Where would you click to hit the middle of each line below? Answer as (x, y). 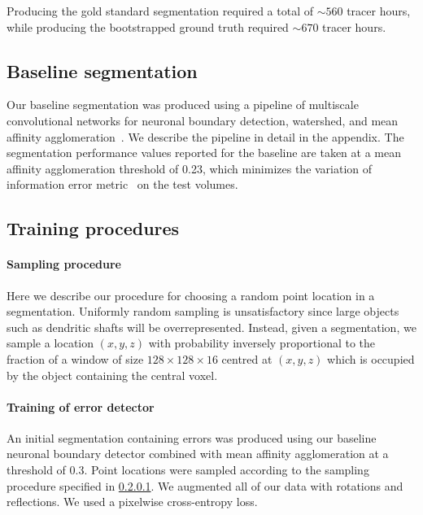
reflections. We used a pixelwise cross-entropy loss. (132, 502)
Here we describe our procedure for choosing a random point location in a (191, 295)
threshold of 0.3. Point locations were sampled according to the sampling (188, 470)
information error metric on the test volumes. (122, 184)
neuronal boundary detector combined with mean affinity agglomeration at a (198, 454)
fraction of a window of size (75, 358)
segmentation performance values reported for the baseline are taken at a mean (204, 153)
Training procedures (93, 228)
